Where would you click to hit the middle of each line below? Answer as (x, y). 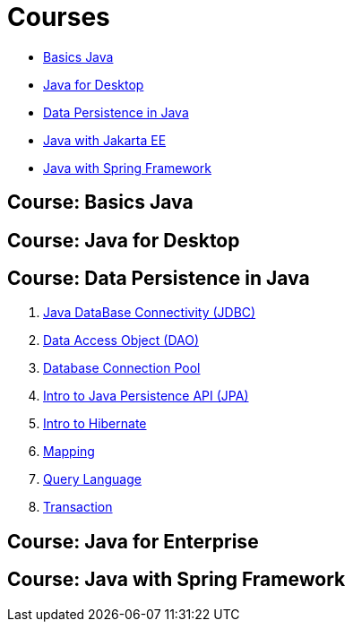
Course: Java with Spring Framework (176, 580)
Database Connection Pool (122, 368)
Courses (59, 17)
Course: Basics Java (100, 202)
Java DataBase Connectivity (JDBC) (150, 313)
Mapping (69, 452)
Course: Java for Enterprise (133, 541)
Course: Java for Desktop (124, 240)
